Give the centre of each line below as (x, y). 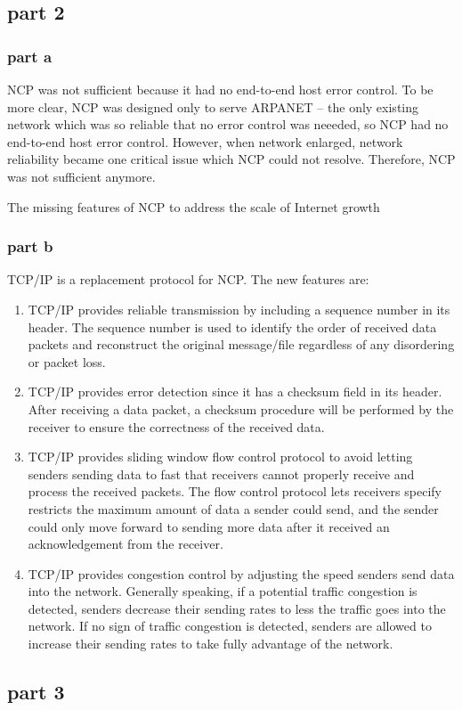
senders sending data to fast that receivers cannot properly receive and (221, 473)
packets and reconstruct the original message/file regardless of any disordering (241, 344)
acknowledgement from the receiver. (126, 544)
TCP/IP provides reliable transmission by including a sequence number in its (239, 309)
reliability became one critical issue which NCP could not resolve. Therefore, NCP (231, 159)
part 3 (36, 692)
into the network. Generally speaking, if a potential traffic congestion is (223, 591)
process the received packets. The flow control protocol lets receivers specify (235, 491)
